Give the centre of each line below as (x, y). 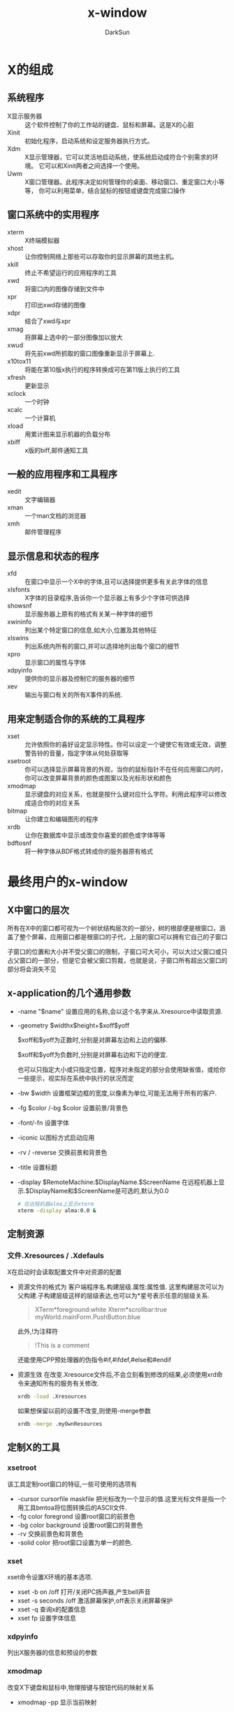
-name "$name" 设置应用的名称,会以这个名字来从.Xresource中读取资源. (120, 1011)
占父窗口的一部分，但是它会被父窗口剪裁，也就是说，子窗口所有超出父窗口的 (117, 960)
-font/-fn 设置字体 (43, 1123)
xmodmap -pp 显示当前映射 (57, 1702)
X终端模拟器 (42, 240)
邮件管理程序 (43, 532)
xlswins (18, 638)
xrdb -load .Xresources (52, 1397)
